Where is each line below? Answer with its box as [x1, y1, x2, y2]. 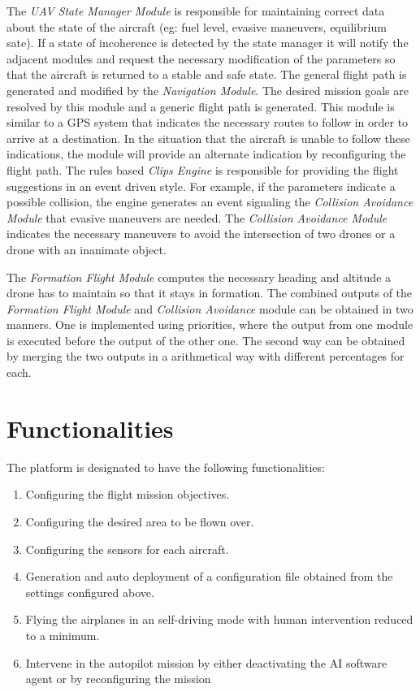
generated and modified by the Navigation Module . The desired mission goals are [6, 81, 409, 98]
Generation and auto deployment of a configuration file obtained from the [25, 568, 393, 585]
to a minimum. [25, 626, 100, 643]
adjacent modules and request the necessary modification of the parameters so [6, 50, 396, 67]
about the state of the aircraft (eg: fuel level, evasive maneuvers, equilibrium [6, 18, 387, 35]
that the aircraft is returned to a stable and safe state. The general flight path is [6, 66, 407, 83]
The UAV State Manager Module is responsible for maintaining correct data [6, 2, 385, 19]
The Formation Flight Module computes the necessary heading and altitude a [6, 268, 392, 285]
